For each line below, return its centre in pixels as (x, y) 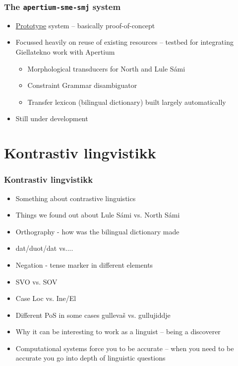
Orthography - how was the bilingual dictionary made (97, 231)
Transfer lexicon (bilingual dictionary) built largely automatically (127, 102)
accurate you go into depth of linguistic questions (90, 358)
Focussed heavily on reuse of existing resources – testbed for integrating (124, 42)
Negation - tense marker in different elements (84, 264)
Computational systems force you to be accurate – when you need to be (125, 348)
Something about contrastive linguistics (76, 198)
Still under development (52, 118)
